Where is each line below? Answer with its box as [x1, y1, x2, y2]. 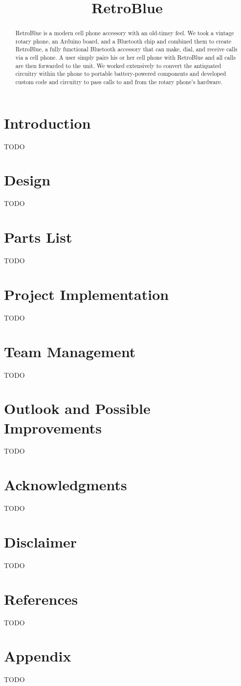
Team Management [4, 341, 136, 361]
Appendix [4, 646, 71, 666]
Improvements [4, 417, 102, 437]
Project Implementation [4, 284, 169, 304]
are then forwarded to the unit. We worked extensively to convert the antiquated [15, 61, 221, 69]
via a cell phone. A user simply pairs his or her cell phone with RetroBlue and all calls [15, 53, 236, 62]
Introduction [4, 113, 91, 133]
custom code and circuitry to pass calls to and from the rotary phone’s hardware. [15, 78, 222, 86]
